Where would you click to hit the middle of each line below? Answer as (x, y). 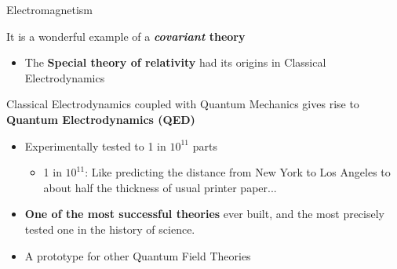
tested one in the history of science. (110, 229)
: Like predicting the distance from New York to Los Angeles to (238, 172)
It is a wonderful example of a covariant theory (126, 36)
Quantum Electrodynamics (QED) (101, 119)
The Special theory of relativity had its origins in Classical (175, 62)
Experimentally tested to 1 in (95, 145)
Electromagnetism (49, 9)
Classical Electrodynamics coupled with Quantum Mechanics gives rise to (183, 104)
